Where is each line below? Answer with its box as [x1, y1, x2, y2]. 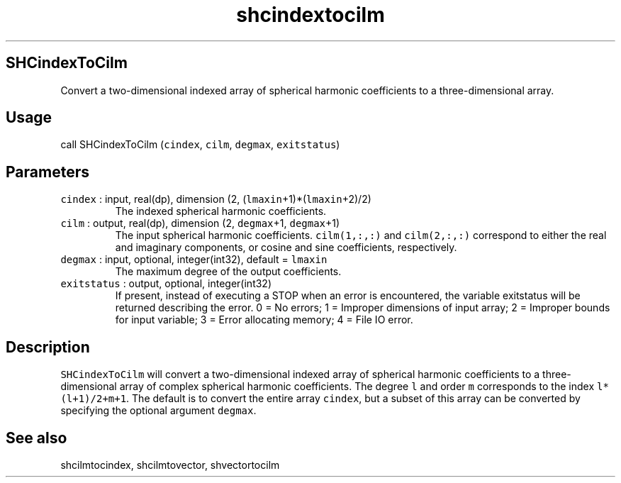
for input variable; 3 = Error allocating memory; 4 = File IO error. [115, 313, 413, 326]
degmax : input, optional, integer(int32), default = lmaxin [60, 253, 328, 266]
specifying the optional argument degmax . [60, 404, 257, 417]
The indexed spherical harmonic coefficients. [115, 205, 327, 218]
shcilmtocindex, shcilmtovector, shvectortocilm [60, 458, 280, 471]
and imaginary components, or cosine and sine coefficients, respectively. [115, 241, 457, 254]
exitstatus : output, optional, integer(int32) [60, 277, 272, 290]
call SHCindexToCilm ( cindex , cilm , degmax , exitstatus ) [60, 138, 340, 151]
